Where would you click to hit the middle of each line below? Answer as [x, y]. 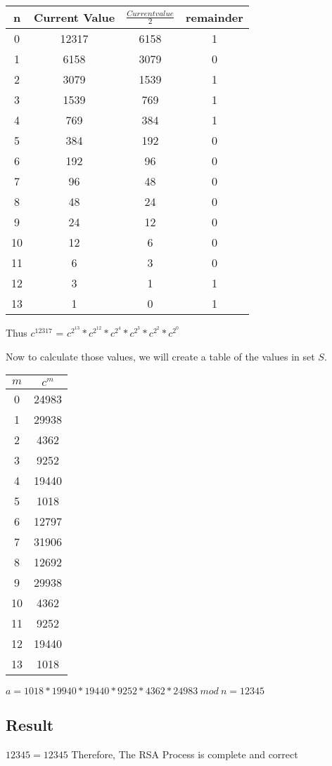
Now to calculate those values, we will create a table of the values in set [160, 356]
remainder [215, 17]
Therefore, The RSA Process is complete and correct [185, 754]
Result [30, 725]
